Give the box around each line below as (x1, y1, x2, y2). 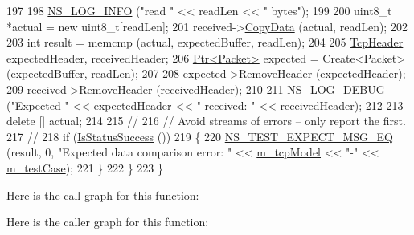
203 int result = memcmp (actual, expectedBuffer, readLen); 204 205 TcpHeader (6, 34, 404, 51)
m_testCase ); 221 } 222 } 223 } (6, 159, 163, 176)
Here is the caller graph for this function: (6, 213, 209, 230)
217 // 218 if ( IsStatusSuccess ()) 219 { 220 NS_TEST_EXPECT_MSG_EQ (6, 128, 393, 144)
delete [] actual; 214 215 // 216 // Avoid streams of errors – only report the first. (6, 112, 406, 129)
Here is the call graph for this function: (6, 186, 199, 203)
